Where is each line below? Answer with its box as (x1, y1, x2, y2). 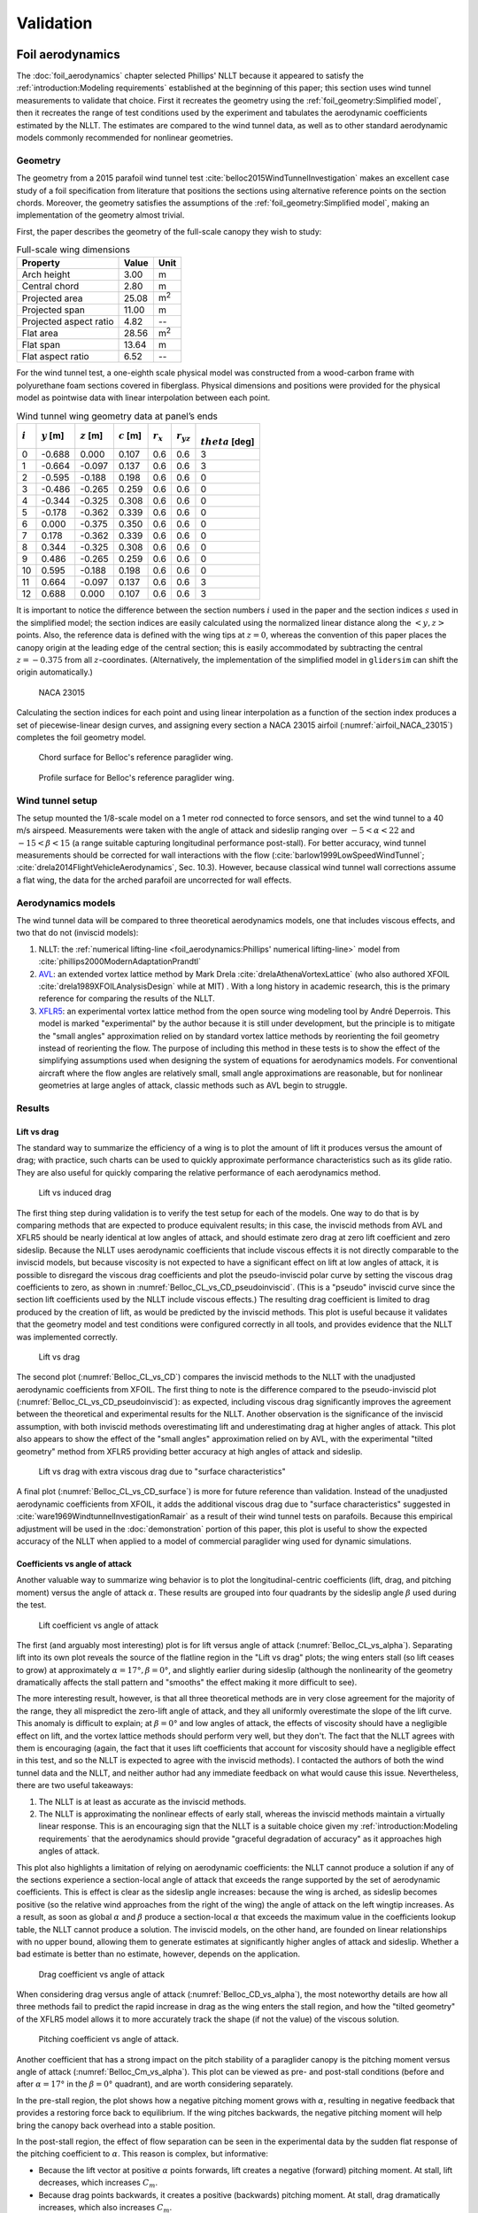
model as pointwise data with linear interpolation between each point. (16, 392, 271, 403)
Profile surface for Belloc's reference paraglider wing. (38, 772, 235, 783)
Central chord (21, 280, 80, 292)
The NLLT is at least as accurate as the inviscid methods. (38, 1796, 247, 1807)
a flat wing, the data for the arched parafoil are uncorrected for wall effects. (16, 875, 292, 885)
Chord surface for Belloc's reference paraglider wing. (38, 752, 234, 763)
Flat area (21, 327, 58, 339)
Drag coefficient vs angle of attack (38, 1969, 166, 1979)
